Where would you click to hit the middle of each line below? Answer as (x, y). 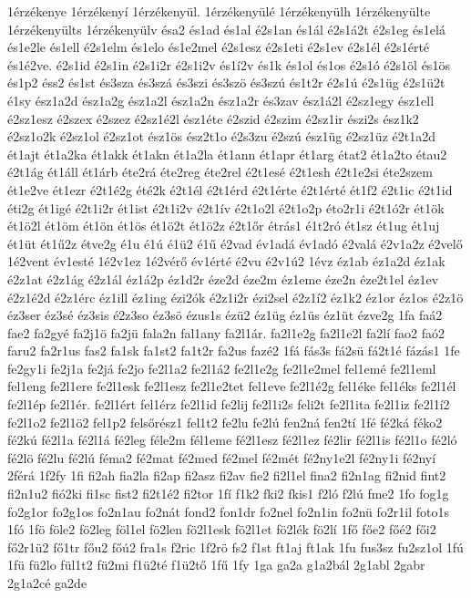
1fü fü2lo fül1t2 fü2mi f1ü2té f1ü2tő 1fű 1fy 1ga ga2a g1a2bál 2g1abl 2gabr (216, 565)
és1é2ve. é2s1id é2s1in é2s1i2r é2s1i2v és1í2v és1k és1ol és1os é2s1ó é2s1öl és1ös (229, 64)
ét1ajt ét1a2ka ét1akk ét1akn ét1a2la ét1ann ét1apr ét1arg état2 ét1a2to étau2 (227, 154)
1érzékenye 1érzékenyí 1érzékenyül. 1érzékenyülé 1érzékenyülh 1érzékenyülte (219, 11)
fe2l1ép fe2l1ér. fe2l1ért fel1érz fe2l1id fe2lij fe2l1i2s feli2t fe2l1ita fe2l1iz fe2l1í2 (229, 404)
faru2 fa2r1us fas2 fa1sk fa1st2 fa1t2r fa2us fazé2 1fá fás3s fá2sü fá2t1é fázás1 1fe (234, 351)
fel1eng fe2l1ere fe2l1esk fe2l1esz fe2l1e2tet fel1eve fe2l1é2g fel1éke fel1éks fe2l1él (232, 386)
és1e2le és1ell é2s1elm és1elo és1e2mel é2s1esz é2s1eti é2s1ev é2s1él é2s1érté (219, 47)
